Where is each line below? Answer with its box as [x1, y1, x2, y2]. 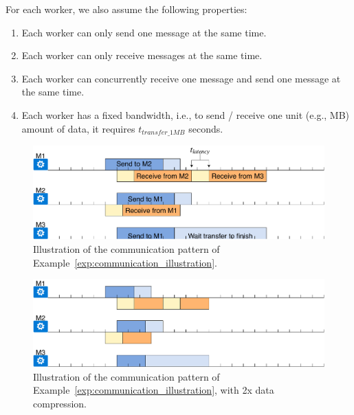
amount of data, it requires [21, 121, 135, 135]
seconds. [188, 121, 223, 135]
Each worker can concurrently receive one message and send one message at [21, 71, 341, 85]
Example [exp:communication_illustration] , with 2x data [33, 383, 274, 397]
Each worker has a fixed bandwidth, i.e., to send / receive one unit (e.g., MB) [21, 107, 350, 122]
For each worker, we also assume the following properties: [5, 2, 247, 16]
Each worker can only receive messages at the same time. [21, 48, 263, 63]
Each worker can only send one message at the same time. [21, 25, 267, 39]
